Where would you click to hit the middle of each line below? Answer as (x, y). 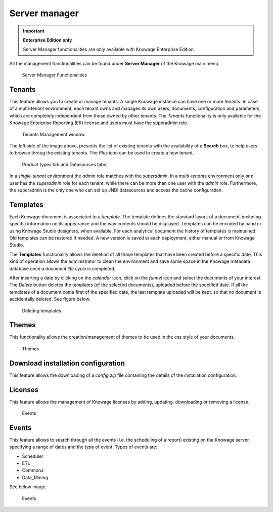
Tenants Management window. (54, 134)
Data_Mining (35, 477)
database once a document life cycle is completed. (62, 268)
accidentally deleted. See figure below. (50, 299)
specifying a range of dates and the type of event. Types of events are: (83, 447)
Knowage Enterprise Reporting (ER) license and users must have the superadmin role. (99, 123)
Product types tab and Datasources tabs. (65, 164)
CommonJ (33, 470)
